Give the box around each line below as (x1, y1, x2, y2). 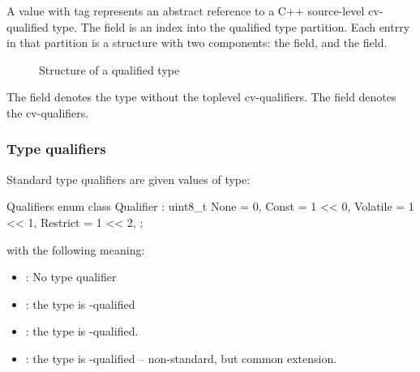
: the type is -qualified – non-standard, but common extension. (25, 349, 337, 366)
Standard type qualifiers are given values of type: (6, 170, 251, 187)
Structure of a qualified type (39, 61, 180, 78)
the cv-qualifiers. (6, 104, 89, 121)
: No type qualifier (25, 268, 117, 285)
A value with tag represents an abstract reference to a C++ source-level (6, 2, 365, 19)
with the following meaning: (6, 241, 145, 258)
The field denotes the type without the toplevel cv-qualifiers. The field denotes (6, 88, 396, 105)
